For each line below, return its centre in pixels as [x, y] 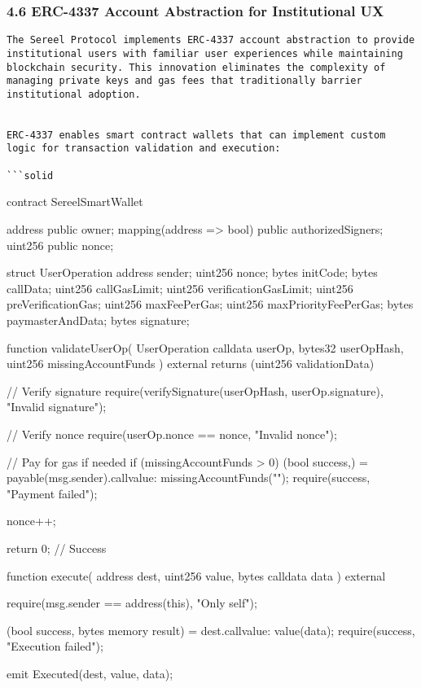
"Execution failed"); [55, 646]
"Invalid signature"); [57, 407]
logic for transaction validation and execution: [144, 149]
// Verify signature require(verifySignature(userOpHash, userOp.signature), [195, 390]
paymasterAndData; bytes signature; [98, 320]
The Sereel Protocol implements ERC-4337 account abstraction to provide [211, 40]
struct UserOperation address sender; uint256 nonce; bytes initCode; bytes [192, 272]
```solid [30, 175]
